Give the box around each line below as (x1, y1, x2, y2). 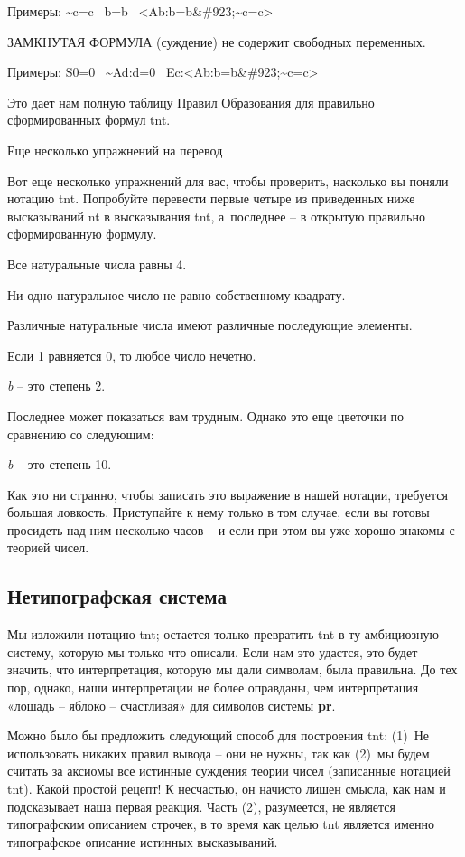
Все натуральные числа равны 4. (7, 254, 187, 273)
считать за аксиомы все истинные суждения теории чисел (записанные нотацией (7, 761, 451, 780)
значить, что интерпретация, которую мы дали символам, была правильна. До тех (7, 660, 458, 679)
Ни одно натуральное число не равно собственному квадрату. (7, 285, 346, 304)
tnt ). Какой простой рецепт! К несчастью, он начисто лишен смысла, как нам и (7, 779, 446, 798)
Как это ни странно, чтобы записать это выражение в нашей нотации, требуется (7, 485, 448, 504)
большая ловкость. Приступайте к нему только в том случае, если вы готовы (7, 503, 430, 522)
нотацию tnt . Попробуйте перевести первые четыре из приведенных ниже (7, 189, 415, 208)
